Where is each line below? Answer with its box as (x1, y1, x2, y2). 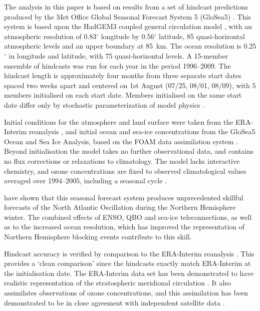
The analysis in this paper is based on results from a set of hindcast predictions (4, 2, 248, 12)
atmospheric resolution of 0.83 (4, 31, 97, 41)
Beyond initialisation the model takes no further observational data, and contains (4, 146, 254, 156)
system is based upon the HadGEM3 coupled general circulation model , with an (4, 21, 252, 32)
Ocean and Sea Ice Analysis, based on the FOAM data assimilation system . (4, 136, 238, 146)
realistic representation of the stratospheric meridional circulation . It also (4, 277, 231, 288)
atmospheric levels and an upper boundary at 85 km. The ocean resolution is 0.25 (4, 41, 256, 51)
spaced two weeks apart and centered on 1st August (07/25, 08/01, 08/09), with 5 (4, 80, 256, 90)
